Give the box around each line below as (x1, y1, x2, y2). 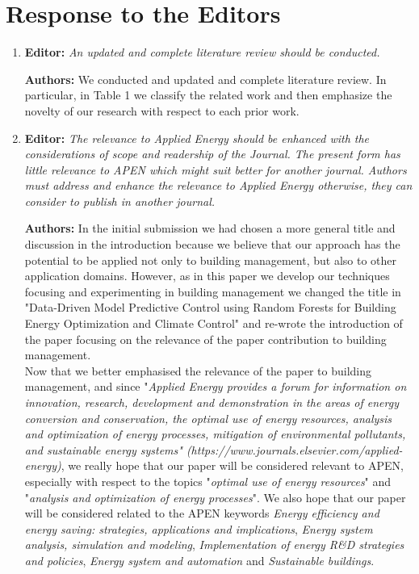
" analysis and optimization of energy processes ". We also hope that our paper (24, 488, 406, 505)
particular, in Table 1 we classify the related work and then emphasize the (24, 86, 392, 103)
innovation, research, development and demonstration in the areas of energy (24, 394, 399, 410)
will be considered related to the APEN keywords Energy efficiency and (24, 505, 379, 522)
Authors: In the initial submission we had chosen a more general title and (24, 220, 396, 237)
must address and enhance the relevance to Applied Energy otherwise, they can (24, 177, 413, 194)
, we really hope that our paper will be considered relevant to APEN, (61, 457, 404, 474)
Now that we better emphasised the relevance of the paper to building (24, 362, 371, 379)
